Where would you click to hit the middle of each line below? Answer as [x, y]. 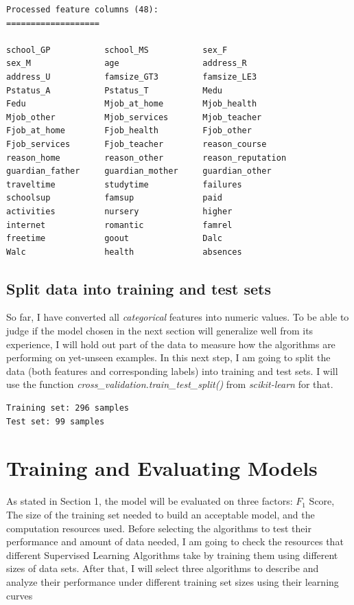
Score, [322, 501]
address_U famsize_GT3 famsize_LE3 [132, 77]
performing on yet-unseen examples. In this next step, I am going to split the [168, 357]
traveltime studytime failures [124, 184]
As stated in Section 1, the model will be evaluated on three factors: [150, 501]
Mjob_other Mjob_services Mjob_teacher [134, 117]
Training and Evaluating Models [162, 468]
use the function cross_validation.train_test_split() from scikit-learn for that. [170, 384]
